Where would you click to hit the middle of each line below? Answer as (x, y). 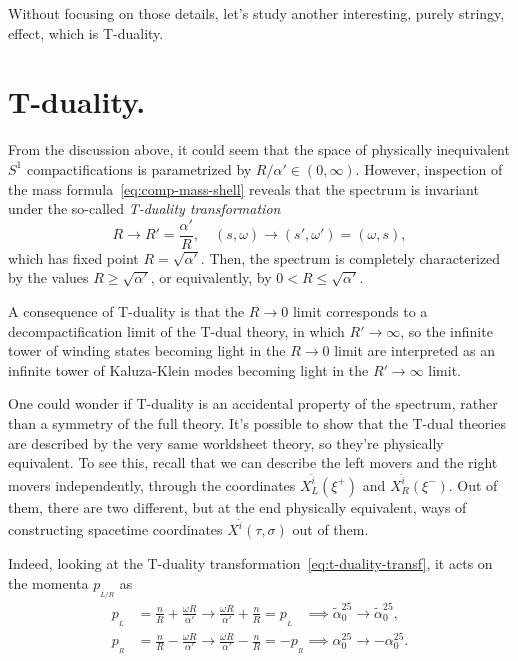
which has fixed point (73, 257)
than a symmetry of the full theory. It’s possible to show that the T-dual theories (257, 422)
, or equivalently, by (211, 277)
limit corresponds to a (360, 310)
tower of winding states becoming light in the (147, 350)
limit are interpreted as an (414, 350)
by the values (48, 277)
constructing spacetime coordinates (115, 529)
